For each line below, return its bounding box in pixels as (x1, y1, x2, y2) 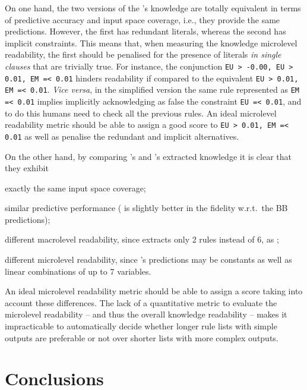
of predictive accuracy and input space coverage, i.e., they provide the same (5, 13, 280, 26)
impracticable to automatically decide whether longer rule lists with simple (5, 320, 277, 332)
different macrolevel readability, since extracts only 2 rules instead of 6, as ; (5, 233, 279, 246)
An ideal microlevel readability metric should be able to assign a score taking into (5, 285, 303, 297)
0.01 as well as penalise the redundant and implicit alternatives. (5, 130, 239, 142)
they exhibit (5, 162, 49, 174)
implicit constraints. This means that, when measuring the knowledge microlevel (5, 36, 297, 49)
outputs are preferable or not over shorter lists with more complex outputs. (5, 331, 278, 344)
